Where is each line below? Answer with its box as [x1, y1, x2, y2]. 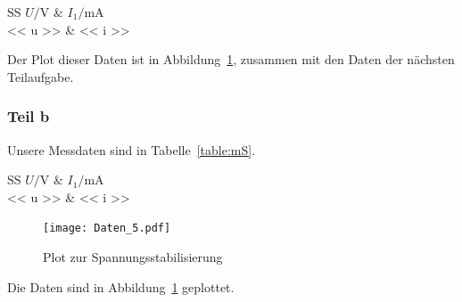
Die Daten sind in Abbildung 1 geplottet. [7, 277, 235, 296]
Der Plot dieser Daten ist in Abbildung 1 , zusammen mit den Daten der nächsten [7, 50, 455, 69]
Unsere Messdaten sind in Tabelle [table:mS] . [7, 140, 256, 159]
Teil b [7, 105, 50, 127]
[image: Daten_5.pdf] [43, 222, 171, 235]
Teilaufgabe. [7, 67, 74, 86]
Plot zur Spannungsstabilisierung [43, 248, 223, 266]
